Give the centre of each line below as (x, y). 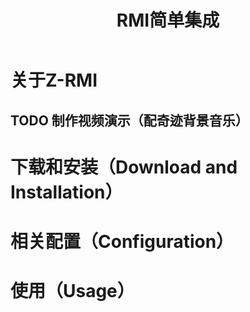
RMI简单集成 (168, 20)
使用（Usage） (72, 291)
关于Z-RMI (54, 80)
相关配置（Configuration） (122, 241)
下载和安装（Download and (124, 167)
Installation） (66, 192)
